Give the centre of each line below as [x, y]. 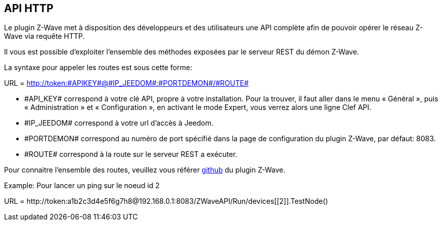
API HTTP [29, 8]
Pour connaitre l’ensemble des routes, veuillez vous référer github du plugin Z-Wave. [145, 170]
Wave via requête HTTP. [45, 36]
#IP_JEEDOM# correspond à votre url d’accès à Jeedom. [119, 123]
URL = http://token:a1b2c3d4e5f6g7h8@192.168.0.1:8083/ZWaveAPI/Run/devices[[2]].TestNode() [166, 201]
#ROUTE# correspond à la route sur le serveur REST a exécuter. [131, 154]
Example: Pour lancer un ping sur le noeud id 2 [82, 186]
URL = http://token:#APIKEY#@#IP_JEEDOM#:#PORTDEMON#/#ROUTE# [126, 83]
